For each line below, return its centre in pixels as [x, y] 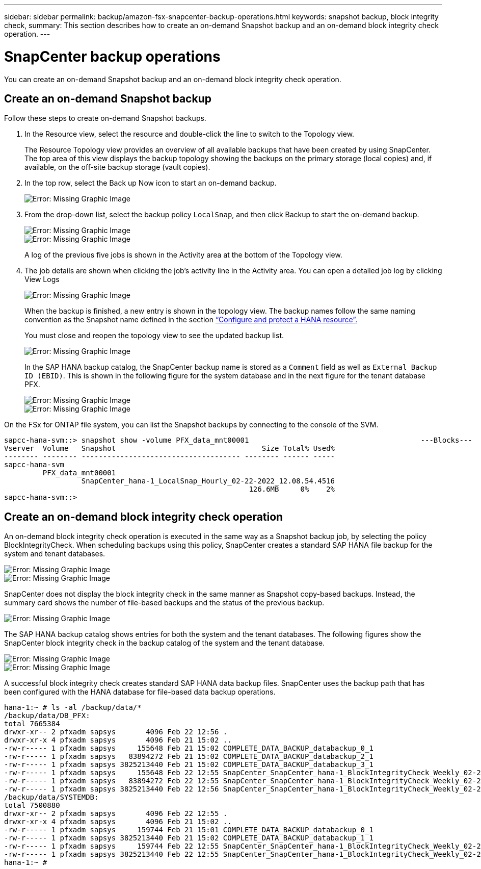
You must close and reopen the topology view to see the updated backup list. [154, 336]
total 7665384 [32, 724]
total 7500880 [32, 806]
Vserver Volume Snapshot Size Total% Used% [170, 449]
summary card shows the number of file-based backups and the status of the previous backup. [164, 603]
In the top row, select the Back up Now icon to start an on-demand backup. [151, 183]
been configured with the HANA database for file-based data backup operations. [140, 692]
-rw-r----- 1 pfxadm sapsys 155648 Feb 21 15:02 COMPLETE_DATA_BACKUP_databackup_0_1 [189, 748]
